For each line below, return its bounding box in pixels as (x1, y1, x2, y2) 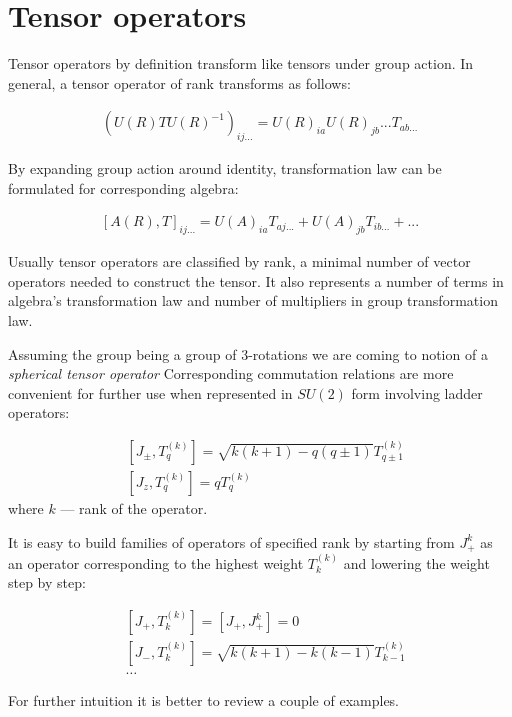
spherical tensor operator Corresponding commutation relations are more (8, 363, 454, 384)
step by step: (8, 572, 86, 593)
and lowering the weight (343, 552, 490, 573)
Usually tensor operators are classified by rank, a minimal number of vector (8, 251, 471, 272)
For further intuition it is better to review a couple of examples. (8, 690, 400, 711)
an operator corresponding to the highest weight (8, 552, 304, 573)
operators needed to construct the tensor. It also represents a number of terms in (8, 270, 504, 291)
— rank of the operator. (60, 497, 208, 518)
